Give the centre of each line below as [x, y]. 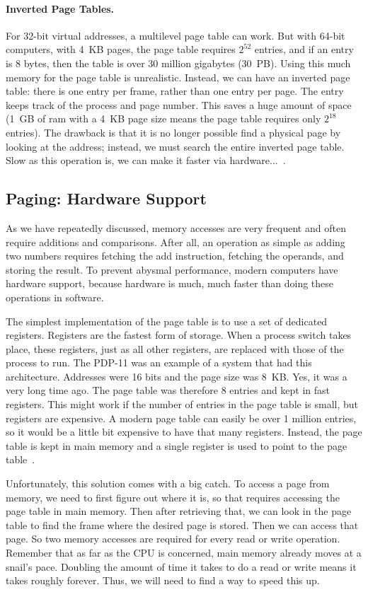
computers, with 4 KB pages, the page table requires [121, 49]
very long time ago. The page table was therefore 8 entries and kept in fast [168, 390]
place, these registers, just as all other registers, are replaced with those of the [175, 348]
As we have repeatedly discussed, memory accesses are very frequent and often [176, 227]
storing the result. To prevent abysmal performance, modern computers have [172, 269]
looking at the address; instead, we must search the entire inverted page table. [175, 146]
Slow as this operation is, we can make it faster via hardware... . [146, 160]
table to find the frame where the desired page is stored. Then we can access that [182, 524]
